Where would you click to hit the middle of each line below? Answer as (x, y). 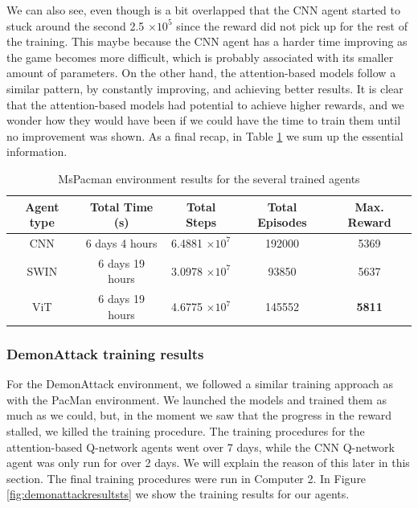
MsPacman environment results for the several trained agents (209, 178)
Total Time (121, 206)
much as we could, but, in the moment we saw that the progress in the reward (199, 415)
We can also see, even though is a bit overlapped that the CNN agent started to (203, 10)
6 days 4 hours (121, 242)
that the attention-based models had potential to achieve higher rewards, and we (205, 104)
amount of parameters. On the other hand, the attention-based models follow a (201, 73)
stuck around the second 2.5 (76, 25)
